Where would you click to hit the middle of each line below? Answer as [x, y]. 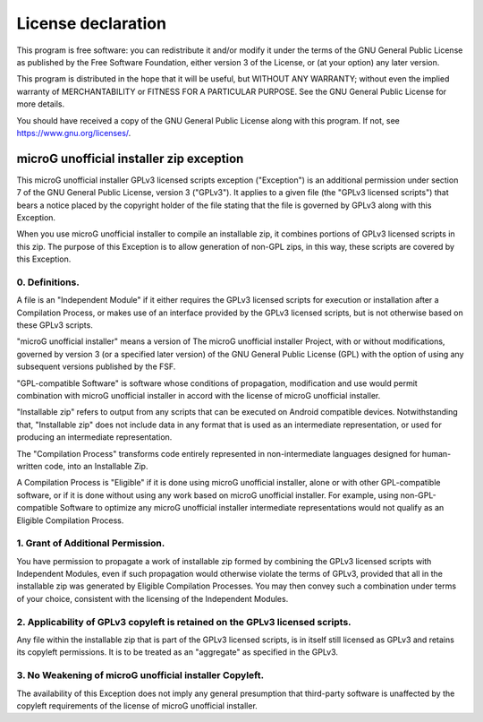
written [30, 466]
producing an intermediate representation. [94, 437]
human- [436, 453]
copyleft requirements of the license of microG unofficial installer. [137, 705]
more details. [41, 104]
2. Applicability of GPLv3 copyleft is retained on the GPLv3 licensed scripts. [184, 622]
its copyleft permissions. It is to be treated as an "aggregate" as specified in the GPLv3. [178, 652]
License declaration [92, 23]
